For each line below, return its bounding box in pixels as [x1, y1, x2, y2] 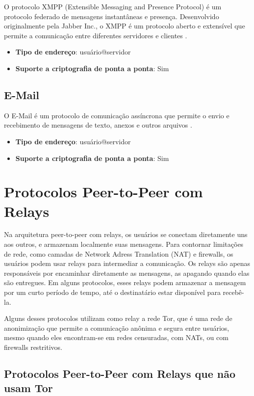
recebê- [223, 287, 244, 297]
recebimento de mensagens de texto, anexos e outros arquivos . [4, 120, 192, 130]
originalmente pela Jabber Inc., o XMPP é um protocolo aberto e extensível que [4, 21, 245, 31]
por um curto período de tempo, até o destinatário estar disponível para [4, 287, 221, 297]
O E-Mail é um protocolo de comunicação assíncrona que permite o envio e [4, 110, 229, 120]
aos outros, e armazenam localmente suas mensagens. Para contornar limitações [4, 239, 244, 249]
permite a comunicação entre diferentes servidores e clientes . [4, 30, 187, 40]
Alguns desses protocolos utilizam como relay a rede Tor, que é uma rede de [4, 313, 232, 323]
